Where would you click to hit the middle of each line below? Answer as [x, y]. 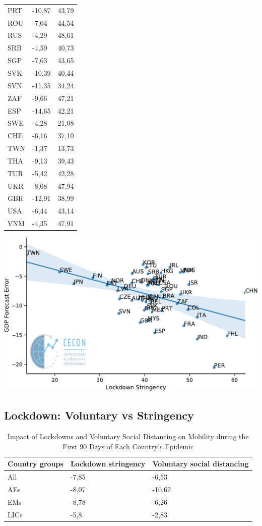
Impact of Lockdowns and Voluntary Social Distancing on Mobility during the [128, 436]
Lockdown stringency [108, 464]
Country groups [36, 464]
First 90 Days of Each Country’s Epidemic [128, 446]
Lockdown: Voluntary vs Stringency [99, 415]
